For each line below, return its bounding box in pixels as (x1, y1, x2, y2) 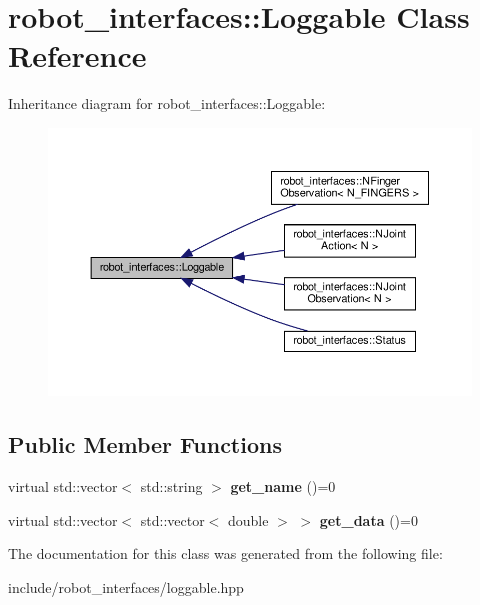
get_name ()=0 (230, 476, 336, 496)
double (227, 509, 269, 530)
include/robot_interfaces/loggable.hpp (8, 576, 244, 597)
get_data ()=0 (319, 509, 418, 530)
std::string (140, 476, 203, 496)
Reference (8, 35, 147, 76)
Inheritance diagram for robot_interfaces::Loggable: (8, 93, 326, 114)
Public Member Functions (8, 429, 282, 460)
